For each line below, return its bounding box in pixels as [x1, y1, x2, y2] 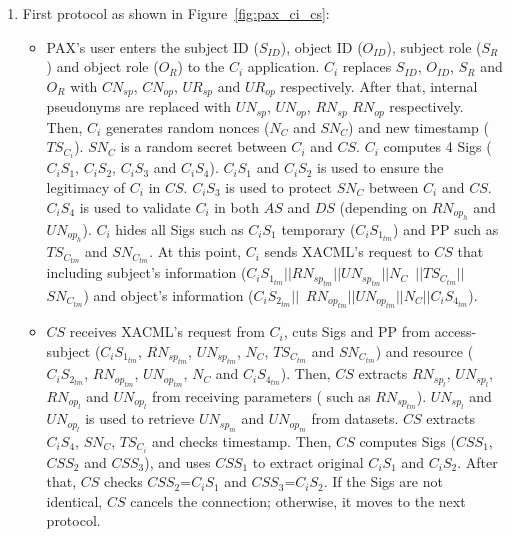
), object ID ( [280, 36, 363, 57]
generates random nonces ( [105, 116, 270, 137]
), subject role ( [386, 36, 482, 57]
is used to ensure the [317, 157, 444, 178]
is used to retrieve [85, 408, 195, 429]
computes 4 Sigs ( [383, 136, 492, 157]
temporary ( [281, 218, 356, 239]
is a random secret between [120, 136, 287, 157]
